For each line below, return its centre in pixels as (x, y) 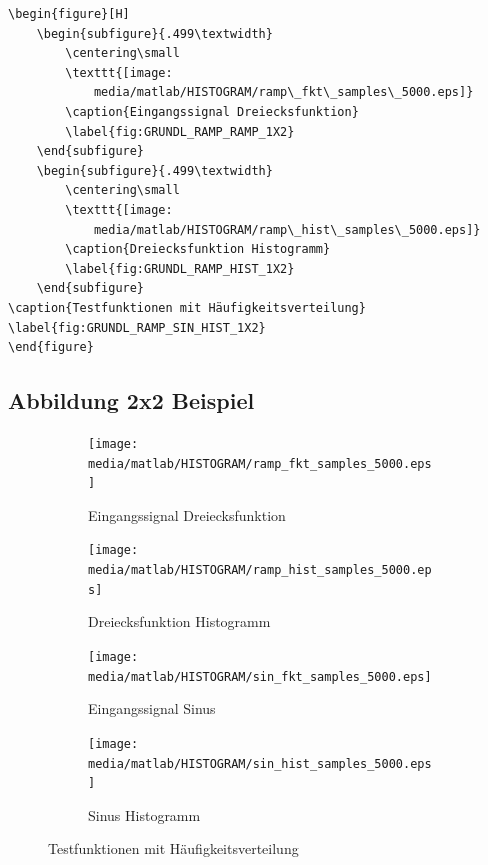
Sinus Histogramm (144, 814)
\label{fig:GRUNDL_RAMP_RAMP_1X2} (180, 131)
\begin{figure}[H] (69, 14)
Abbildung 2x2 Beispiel (131, 400)
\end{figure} (51, 347)
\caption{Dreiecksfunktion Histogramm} (198, 249)
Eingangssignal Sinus (152, 708)
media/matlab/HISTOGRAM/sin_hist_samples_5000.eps (260, 763)
